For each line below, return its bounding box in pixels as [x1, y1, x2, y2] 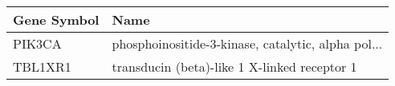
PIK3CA [13, 34, 62, 53]
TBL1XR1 [13, 57, 71, 76]
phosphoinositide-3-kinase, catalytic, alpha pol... [112, 34, 383, 53]
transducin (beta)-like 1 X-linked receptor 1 [112, 57, 357, 76]
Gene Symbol [13, 10, 100, 29]
